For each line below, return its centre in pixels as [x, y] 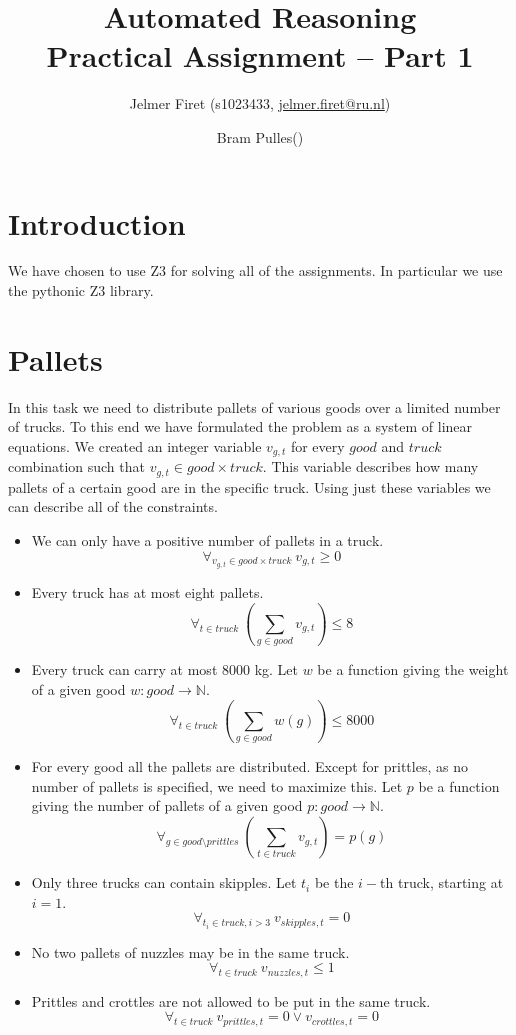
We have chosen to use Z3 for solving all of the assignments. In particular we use [255, 270]
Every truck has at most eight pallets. [147, 592]
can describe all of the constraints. [113, 506]
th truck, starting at [442, 882]
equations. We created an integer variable [135, 445]
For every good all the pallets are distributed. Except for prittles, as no [249, 766]
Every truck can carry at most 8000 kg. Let [165, 669]
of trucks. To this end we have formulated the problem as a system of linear [240, 426]
